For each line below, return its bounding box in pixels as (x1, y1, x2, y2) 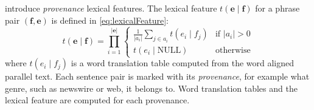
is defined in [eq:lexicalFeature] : (51, 13, 169, 26)
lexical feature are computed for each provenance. (5, 94, 190, 106)
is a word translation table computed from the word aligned (71, 57, 295, 69)
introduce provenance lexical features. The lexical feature (5, 2, 217, 14)
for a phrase (255, 2, 300, 14)
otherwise (215, 46, 251, 55)
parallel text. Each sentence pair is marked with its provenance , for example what (5, 70, 310, 83)
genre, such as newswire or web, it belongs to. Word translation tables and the (5, 81, 298, 94)
